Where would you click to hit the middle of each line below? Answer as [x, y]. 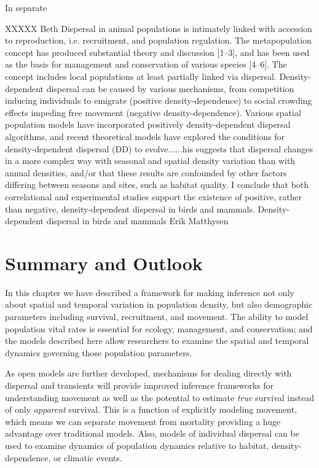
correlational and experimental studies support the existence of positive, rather [154, 196]
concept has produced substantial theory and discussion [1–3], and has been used [157, 52]
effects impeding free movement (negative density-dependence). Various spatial [153, 112]
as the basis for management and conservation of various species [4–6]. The [146, 64]
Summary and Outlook [104, 263]
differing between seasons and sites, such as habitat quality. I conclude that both [157, 185]
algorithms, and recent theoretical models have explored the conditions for [145, 136]
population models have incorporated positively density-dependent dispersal [148, 124]
